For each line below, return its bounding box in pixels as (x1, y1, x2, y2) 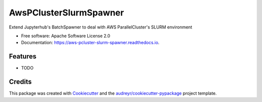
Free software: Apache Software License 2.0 (21, 33, 111, 39)
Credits (9, 78, 32, 86)
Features (9, 52, 36, 60)
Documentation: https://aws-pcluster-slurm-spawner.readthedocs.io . (21, 40, 160, 45)
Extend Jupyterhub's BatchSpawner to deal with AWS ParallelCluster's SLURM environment (9, 24, 193, 30)
